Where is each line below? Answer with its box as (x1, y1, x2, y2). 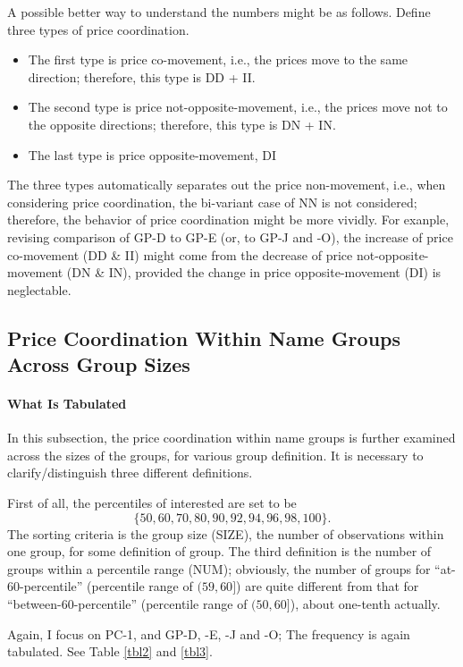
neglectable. (7, 280, 72, 299)
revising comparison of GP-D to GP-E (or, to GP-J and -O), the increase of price (7, 227, 453, 246)
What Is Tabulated (7, 394, 127, 413)
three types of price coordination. (7, 20, 189, 38)
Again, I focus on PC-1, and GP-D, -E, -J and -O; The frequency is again (7, 624, 410, 643)
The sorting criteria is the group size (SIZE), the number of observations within (7, 524, 444, 543)
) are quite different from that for (236, 577, 419, 595)
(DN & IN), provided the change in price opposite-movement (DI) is (66, 263, 442, 282)
